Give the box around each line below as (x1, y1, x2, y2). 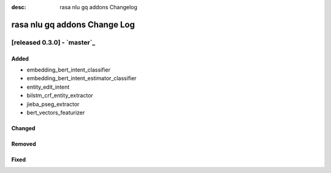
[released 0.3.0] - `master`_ (11, 38, 96, 46)
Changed (11, 124, 36, 131)
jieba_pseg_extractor (26, 100, 80, 108)
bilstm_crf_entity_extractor (26, 92, 93, 99)
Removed (11, 140, 36, 147)
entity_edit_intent (26, 83, 70, 90)
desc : (11, 4, 26, 10)
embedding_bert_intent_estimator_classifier (26, 75, 137, 82)
